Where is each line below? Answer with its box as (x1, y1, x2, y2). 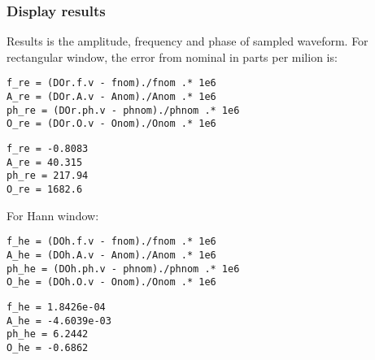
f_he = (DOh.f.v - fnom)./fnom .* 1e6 (7, 236, 216, 248)
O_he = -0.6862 (7, 341, 89, 353)
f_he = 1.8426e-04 (7, 301, 106, 313)
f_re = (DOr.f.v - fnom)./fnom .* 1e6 (7, 77, 216, 89)
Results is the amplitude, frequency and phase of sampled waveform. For (7, 33, 368, 50)
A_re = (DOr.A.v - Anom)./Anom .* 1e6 (7, 91, 216, 103)
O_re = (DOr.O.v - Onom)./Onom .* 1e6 (7, 118, 216, 130)
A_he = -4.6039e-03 (7, 314, 111, 327)
